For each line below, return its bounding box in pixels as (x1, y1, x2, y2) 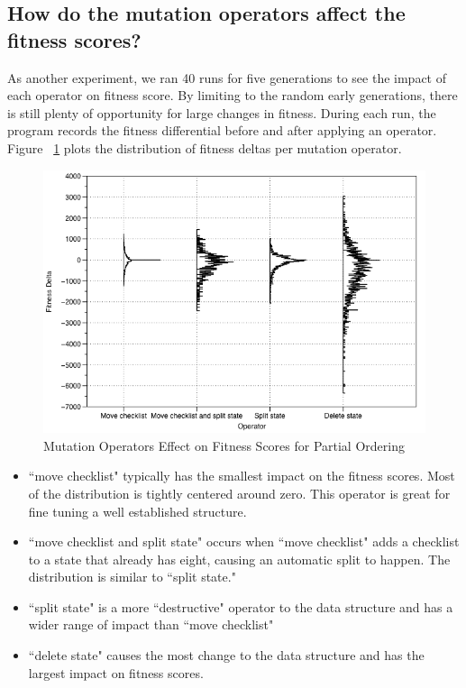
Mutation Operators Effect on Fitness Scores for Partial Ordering (43, 436, 405, 454)
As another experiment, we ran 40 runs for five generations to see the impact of (7, 68, 447, 87)
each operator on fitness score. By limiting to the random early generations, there (7, 86, 458, 105)
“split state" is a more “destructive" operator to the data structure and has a (28, 597, 453, 616)
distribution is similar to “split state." (28, 567, 236, 586)
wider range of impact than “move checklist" (28, 615, 274, 634)
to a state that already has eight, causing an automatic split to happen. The (28, 549, 451, 568)
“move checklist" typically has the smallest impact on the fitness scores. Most (28, 466, 455, 485)
